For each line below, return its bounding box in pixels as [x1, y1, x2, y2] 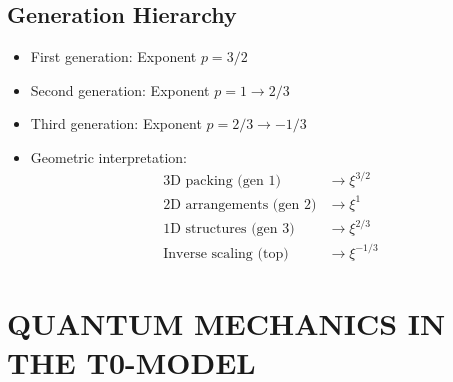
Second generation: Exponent [30, 79, 210, 100]
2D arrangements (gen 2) [163, 197, 317, 212]
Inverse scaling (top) [163, 246, 289, 261]
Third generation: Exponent [30, 113, 202, 134]
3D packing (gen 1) [163, 174, 281, 189]
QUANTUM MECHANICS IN [7, 302, 446, 343]
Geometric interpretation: [30, 146, 187, 167]
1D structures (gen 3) [163, 222, 295, 237]
